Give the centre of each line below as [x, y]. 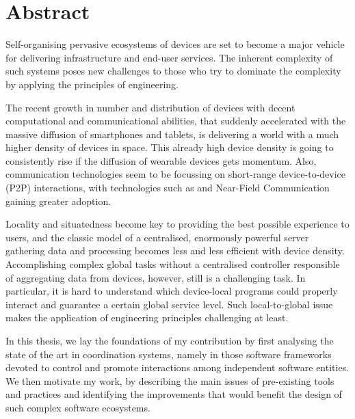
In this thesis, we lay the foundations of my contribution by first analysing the [170, 340]
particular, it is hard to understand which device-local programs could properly [172, 291]
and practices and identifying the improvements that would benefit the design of [174, 394]
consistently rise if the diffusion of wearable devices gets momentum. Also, [161, 160]
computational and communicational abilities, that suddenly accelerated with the [176, 121]
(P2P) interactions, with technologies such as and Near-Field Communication [168, 188]
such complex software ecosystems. [78, 407]
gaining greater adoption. [58, 201]
